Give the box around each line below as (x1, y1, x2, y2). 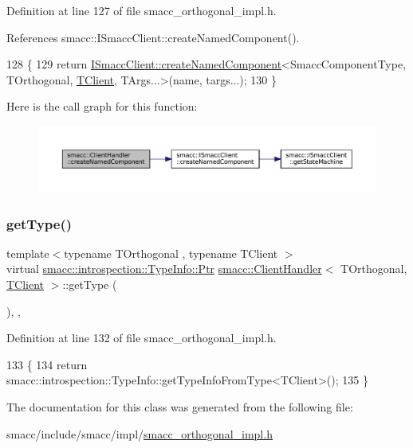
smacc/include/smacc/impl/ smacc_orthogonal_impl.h (6, 425, 273, 442)
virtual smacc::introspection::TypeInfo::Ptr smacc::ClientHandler (6, 260, 322, 277)
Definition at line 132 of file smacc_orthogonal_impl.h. (6, 329, 277, 346)
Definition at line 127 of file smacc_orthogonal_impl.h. (6, 2, 277, 18)
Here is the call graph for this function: (6, 98, 198, 115)
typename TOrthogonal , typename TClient (64, 244, 278, 261)
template (6, 244, 49, 261)
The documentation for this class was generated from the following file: (6, 398, 353, 415)
